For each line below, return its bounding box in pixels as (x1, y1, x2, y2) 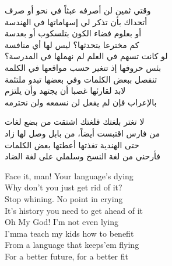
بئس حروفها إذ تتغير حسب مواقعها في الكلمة (5, 61, 162, 73)
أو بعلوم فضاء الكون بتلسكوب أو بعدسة (5, 27, 142, 39)
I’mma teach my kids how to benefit (5, 227, 134, 239)
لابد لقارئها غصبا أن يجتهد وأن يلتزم (5, 84, 126, 97)
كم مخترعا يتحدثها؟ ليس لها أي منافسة (5, 38, 139, 50)
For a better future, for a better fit (5, 250, 128, 262)
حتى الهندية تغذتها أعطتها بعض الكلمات (5, 138, 139, 151)
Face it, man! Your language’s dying (5, 169, 134, 182)
